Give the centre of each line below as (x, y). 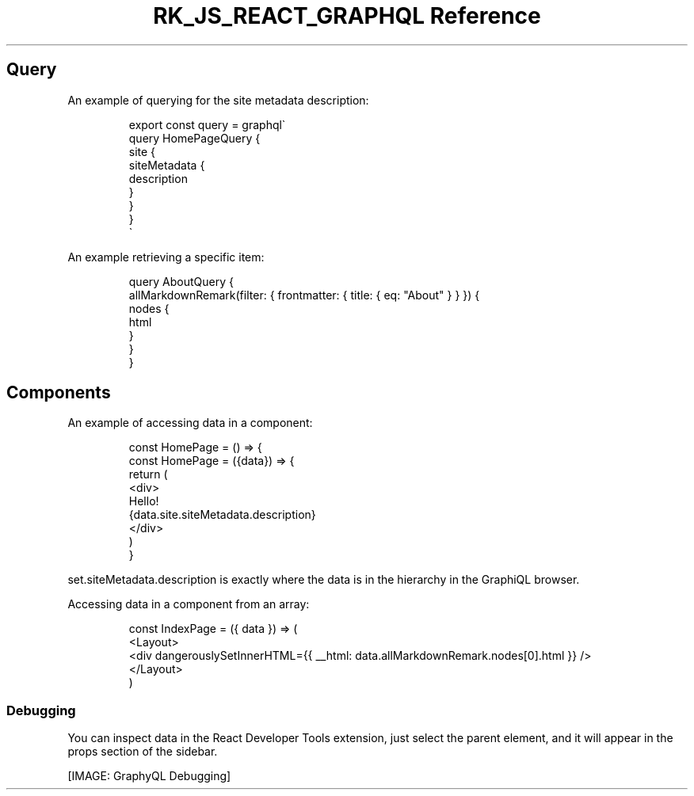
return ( (148, 474)
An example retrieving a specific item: (166, 257)
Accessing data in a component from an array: (189, 604)
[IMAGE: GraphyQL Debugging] (149, 776)
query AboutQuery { (181, 281)
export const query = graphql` (207, 124)
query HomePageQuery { (194, 138)
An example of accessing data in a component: (190, 423)
